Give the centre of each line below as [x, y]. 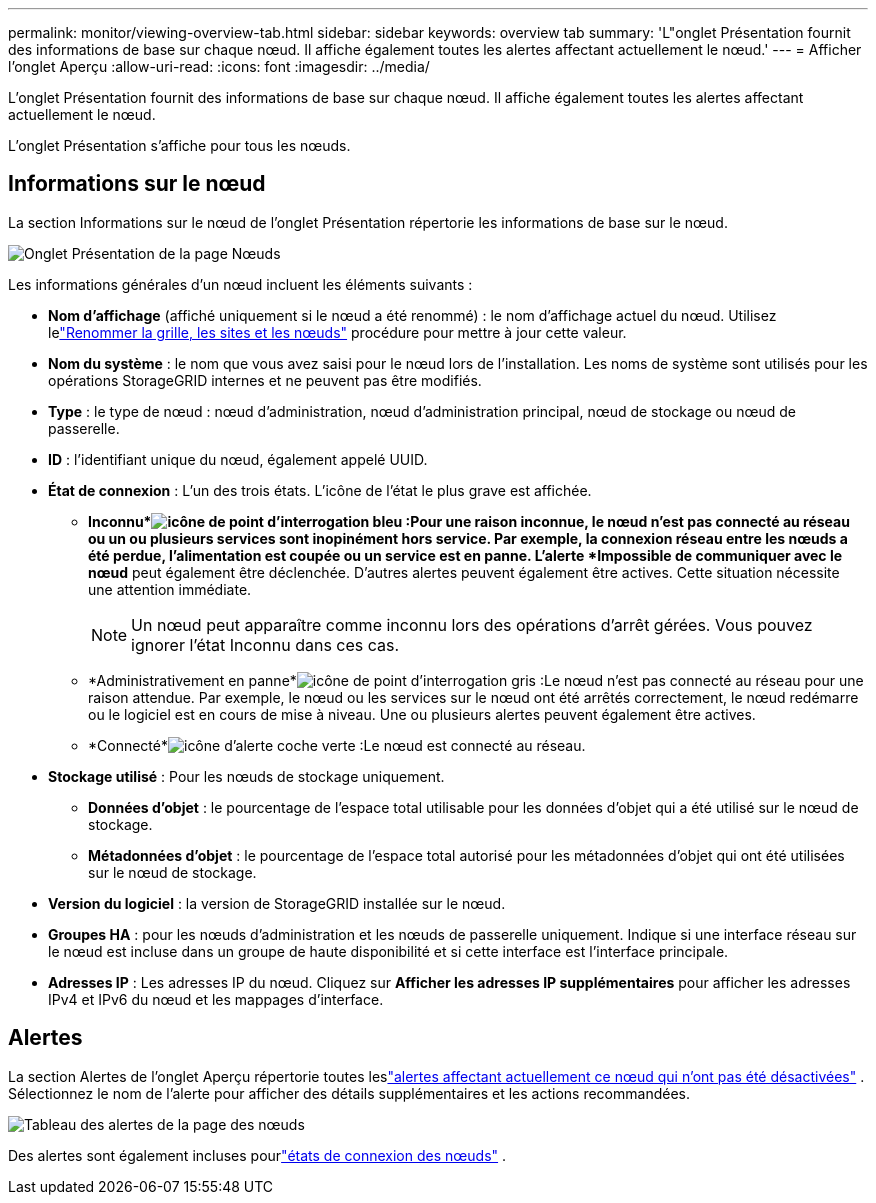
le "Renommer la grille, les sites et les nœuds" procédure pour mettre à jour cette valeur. [337, 332]
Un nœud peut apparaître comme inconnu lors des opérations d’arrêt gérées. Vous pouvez [472, 624]
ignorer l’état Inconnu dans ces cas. [265, 644]
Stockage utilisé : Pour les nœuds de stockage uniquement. [246, 776]
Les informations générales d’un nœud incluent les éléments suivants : [240, 284]
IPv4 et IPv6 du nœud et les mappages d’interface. [216, 999]
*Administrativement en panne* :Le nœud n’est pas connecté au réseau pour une [476, 680]
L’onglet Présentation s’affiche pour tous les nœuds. [179, 145]
